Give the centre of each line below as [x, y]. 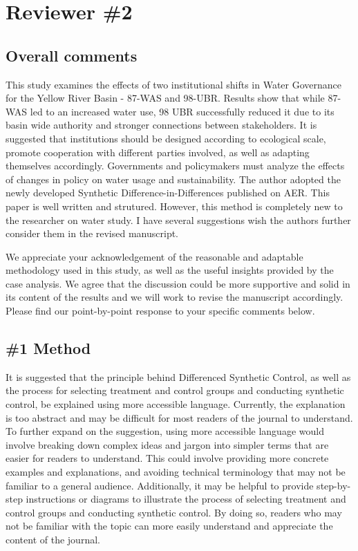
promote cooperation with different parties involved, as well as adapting [158, 152]
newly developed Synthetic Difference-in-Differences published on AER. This [168, 193]
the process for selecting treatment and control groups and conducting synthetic [175, 390]
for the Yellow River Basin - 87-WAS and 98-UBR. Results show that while [165, 98]
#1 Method [48, 348]
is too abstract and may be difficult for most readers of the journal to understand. [179, 417]
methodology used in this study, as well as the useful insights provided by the [170, 270]
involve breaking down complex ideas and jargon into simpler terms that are [167, 444]
